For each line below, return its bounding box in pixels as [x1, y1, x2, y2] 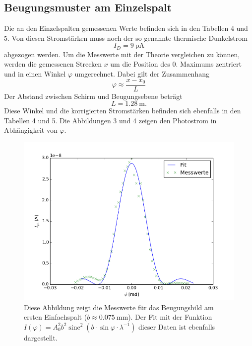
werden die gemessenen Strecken [4, 59, 102, 69]
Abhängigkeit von [4, 125, 58, 135]
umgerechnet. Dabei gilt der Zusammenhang [74, 69, 209, 79]
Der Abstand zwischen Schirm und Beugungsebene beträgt [4, 90, 183, 101]
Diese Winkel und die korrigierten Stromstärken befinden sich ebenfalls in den [4, 105, 241, 116]
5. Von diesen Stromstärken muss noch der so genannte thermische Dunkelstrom [4, 32, 248, 43]
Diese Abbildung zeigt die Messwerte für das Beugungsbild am [24, 302, 214, 312]
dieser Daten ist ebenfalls [138, 321, 215, 332]
